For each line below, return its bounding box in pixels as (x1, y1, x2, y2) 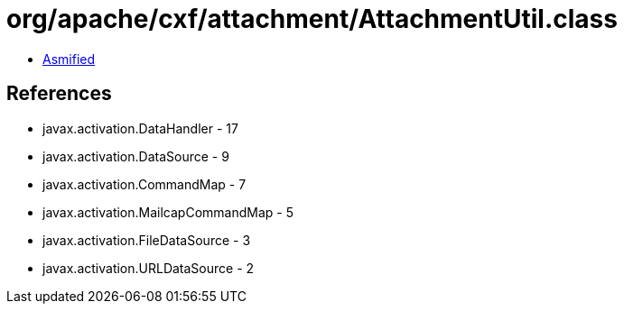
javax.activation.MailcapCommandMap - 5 (42, 204, 293, 220)
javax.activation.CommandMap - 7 (42, 176, 247, 192)
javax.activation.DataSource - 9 (42, 148, 229, 164)
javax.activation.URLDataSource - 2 (42, 260, 255, 276)
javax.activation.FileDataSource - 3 (42, 232, 251, 248)
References (6, 82, 112, 105)
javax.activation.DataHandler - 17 (42, 120, 238, 136)
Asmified (42, 50, 96, 67)
